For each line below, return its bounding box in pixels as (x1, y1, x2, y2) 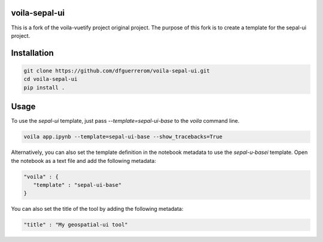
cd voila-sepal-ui (23, 75, 78, 83)
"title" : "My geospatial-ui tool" (23, 222, 128, 228)
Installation (11, 48, 54, 58)
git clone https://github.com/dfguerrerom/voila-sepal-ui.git (23, 67, 210, 74)
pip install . (23, 84, 65, 91)
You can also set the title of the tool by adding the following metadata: (11, 205, 184, 213)
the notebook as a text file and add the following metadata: (11, 157, 157, 164)
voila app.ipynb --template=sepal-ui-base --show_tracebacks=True (23, 134, 223, 140)
